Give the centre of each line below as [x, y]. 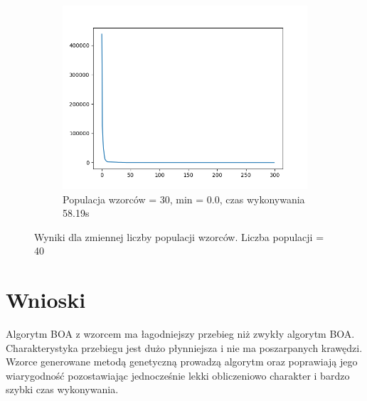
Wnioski [46, 300]
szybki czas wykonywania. [62, 389]
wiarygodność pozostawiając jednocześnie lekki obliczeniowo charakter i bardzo [178, 375]
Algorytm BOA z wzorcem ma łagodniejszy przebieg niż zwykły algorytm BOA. [180, 334]
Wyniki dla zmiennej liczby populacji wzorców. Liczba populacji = [179, 236]
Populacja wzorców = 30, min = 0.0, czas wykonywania [184, 199]
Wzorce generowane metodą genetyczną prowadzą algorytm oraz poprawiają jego [182, 362]
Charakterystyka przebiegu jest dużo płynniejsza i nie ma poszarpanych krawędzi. [184, 347]
